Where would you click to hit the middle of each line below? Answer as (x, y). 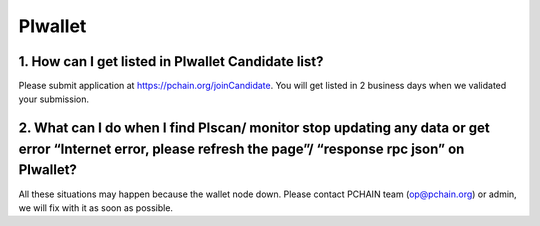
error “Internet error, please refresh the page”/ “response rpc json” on (241, 148)
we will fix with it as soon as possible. (96, 207)
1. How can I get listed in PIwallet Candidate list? (171, 61)
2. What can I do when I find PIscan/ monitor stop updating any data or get (254, 128)
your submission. (54, 99)
